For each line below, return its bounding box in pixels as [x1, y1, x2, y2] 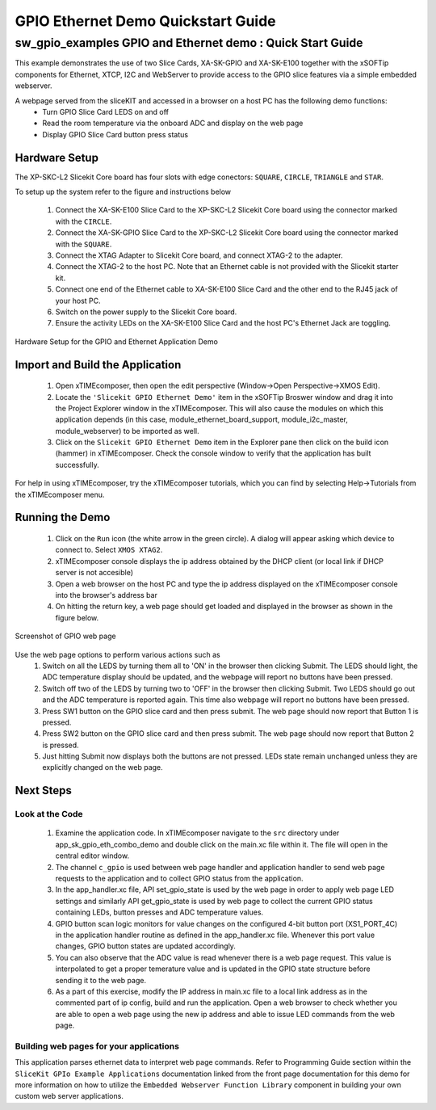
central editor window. [55, 851, 129, 860]
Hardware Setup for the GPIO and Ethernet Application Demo [15, 336, 218, 347]
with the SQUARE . [55, 239, 112, 249]
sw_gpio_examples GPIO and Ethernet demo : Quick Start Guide [15, 36, 363, 50]
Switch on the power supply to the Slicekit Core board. [55, 307, 237, 317]
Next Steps [15, 784, 72, 797]
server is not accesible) [55, 568, 133, 578]
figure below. [55, 612, 99, 622]
